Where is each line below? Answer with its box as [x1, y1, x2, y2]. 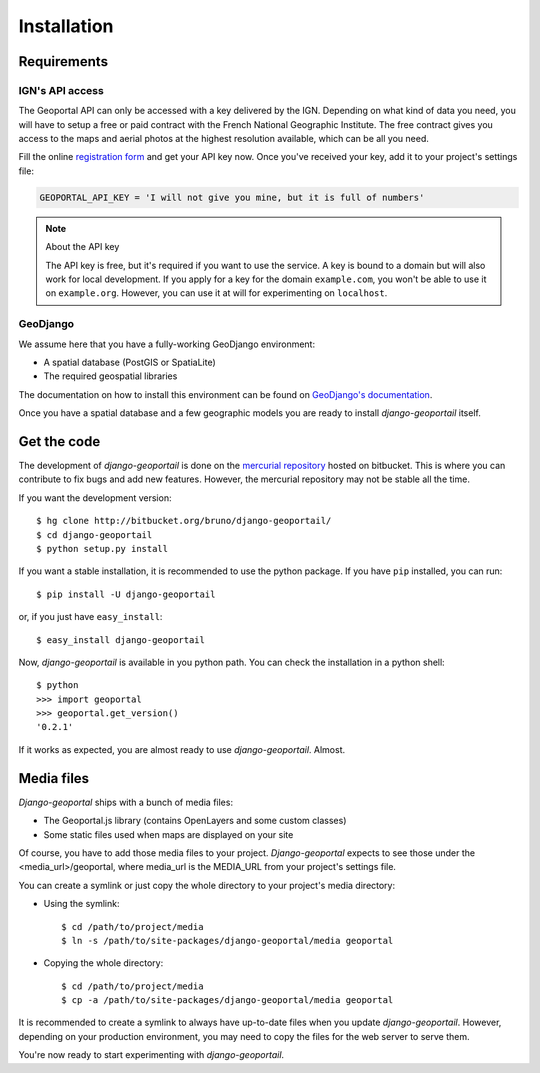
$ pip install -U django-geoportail [36, 588, 216, 600]
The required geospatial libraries [43, 370, 178, 382]
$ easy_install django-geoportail [36, 634, 205, 645]
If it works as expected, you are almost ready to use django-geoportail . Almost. [18, 743, 345, 755]
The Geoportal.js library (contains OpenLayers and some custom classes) [43, 815, 347, 827]
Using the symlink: [43, 898, 120, 910]
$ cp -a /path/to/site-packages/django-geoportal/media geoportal [61, 995, 394, 1006]
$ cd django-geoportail [36, 529, 153, 540]
